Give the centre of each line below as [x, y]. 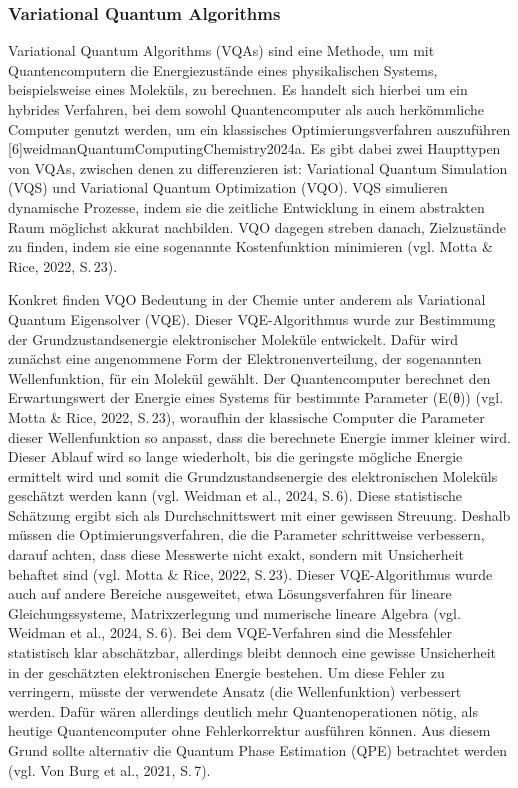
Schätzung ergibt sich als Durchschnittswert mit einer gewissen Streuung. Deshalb [259, 514]
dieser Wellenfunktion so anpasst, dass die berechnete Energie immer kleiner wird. [259, 436]
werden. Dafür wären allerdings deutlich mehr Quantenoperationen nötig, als [243, 710]
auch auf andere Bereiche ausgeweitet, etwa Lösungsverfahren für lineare [230, 593]
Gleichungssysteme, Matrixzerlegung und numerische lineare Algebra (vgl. [234, 612]
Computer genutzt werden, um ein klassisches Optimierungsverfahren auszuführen [259, 128]
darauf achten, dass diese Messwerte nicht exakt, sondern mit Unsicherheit [236, 554]
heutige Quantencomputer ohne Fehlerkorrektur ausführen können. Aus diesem [249, 730]
